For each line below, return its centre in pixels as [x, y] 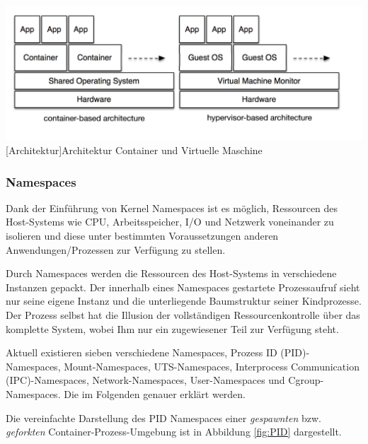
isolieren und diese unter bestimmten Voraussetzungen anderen [142, 236]
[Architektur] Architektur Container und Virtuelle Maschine [134, 150]
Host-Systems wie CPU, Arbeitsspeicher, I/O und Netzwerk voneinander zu [170, 222]
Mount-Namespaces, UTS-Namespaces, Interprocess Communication [212, 366]
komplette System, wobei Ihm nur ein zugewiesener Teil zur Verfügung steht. [172, 328]
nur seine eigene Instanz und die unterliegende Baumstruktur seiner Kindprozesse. [184, 301]
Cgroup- [306, 380]
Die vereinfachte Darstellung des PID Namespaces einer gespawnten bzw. [163, 417]
